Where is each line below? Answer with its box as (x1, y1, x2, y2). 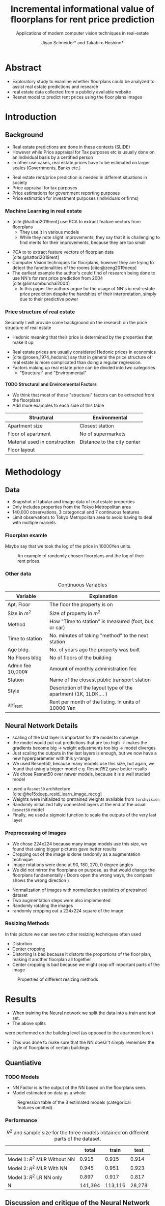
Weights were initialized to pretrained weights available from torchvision (12, 796, 160, 802)
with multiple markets (12, 520, 56, 526)
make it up (12, 339, 34, 345)
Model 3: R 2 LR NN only (7, 1173, 62, 1181)
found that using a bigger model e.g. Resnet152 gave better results (12, 766, 147, 772)
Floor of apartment (7, 430, 51, 437)
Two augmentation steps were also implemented (12, 897, 111, 903)
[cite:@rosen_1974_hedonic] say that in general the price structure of (12, 354, 152, 360)
